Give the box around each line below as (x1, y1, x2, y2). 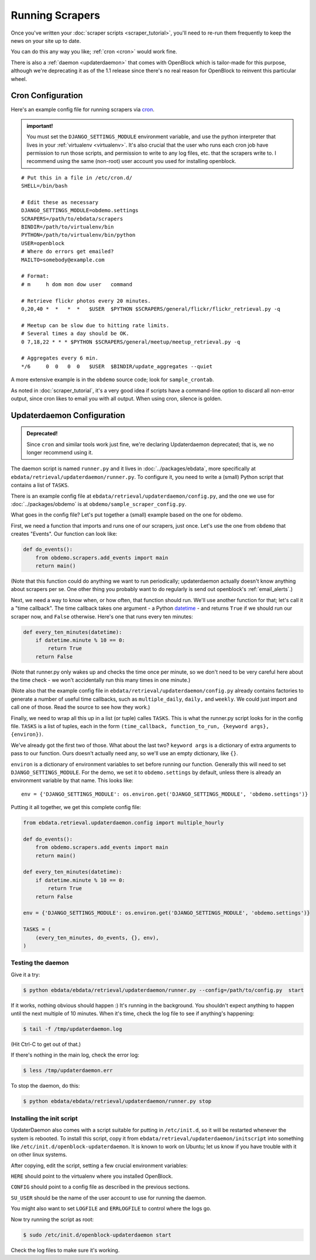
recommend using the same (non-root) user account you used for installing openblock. (26, 158, 236, 165)
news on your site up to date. (11, 37, 81, 44)
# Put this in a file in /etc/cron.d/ (21, 174, 133, 181)
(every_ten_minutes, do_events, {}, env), (35, 934, 159, 941)
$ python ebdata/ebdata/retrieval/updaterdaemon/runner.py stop (23, 1098, 212, 1105)
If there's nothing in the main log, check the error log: (11, 1051, 140, 1058)
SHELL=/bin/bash (21, 182, 68, 189)
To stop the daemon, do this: (11, 1082, 80, 1089)
